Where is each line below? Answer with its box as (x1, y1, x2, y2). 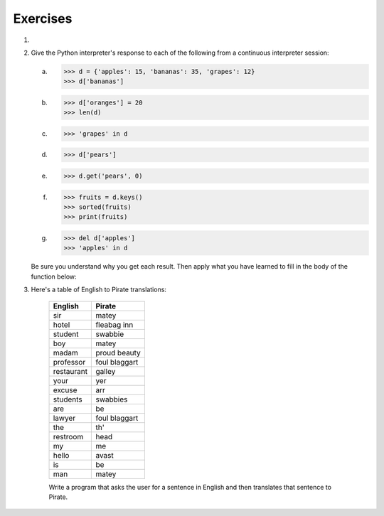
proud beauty (95, 348, 142, 358)
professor (53, 357, 86, 367)
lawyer (53, 413, 76, 423)
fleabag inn (95, 320, 134, 330)
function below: (31, 272, 78, 281)
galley (95, 366, 116, 376)
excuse (53, 385, 78, 394)
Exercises (13, 11, 73, 26)
